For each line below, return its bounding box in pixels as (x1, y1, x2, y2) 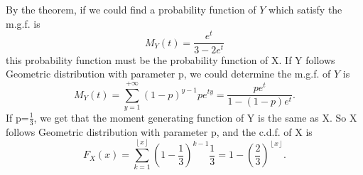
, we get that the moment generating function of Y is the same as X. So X (33, 110, 357, 124)
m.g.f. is (6, 16, 40, 31)
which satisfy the (269, 2, 342, 17)
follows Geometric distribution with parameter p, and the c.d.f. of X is (6, 124, 313, 139)
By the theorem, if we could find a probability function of (6, 2, 256, 17)
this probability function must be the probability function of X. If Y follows (6, 52, 335, 67)
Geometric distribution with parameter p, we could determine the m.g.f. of (6, 66, 331, 81)
